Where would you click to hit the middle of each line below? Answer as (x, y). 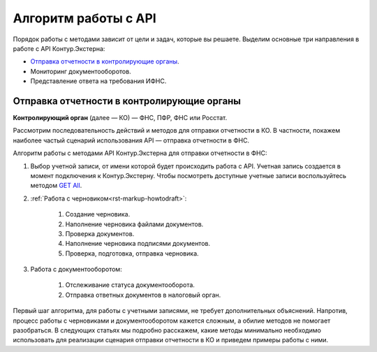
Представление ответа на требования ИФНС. (98, 81)
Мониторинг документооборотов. (81, 71)
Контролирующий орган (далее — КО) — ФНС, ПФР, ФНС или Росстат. (120, 118)
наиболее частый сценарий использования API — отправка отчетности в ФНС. (131, 140)
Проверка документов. (100, 233)
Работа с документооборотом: (76, 270)
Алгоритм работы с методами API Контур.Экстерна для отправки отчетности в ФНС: (140, 153)
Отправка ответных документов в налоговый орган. (143, 295)
